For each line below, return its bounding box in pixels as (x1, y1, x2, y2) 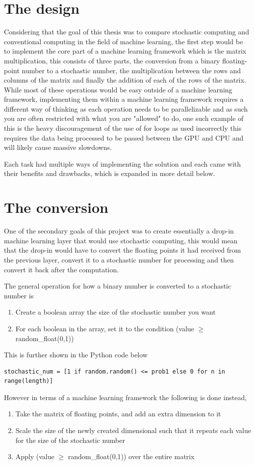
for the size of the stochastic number (15, 435, 125, 445)
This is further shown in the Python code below (4, 349, 148, 360)
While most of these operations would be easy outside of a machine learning (4, 84, 232, 94)
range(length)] (4, 378, 53, 385)
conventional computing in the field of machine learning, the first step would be (4, 36, 243, 46)
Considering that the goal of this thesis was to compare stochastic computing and (4, 27, 249, 37)
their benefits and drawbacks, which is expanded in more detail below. (4, 168, 215, 178)
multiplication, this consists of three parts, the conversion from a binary (4, 55, 220, 65)
